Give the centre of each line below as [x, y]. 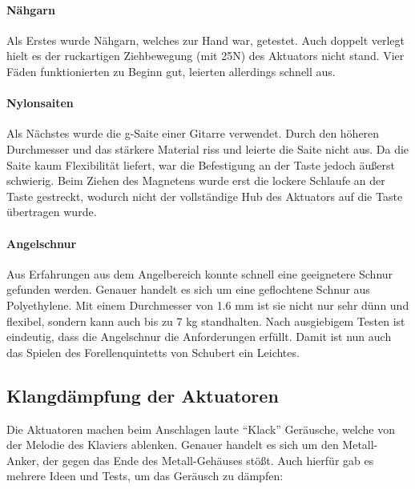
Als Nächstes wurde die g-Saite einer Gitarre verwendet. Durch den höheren [193, 133]
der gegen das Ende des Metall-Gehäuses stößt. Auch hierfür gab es [208, 460]
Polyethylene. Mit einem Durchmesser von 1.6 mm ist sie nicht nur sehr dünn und [208, 305]
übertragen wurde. [52, 212]
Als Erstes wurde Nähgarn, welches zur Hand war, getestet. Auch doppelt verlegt [205, 40]
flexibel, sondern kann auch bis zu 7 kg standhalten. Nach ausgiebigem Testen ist [206, 321]
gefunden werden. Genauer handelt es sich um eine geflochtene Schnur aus [188, 289]
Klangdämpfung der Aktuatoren [143, 395]
